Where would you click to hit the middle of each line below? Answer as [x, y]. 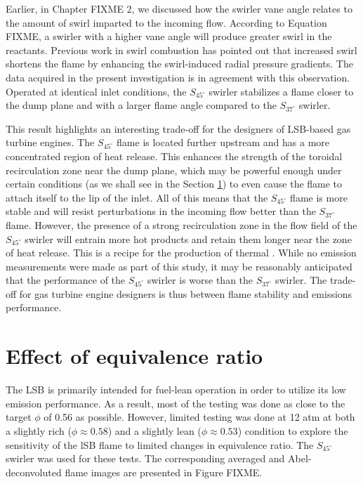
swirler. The [301, 280]
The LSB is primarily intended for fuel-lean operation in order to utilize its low [176, 390]
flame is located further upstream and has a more [223, 142]
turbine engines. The [50, 142]
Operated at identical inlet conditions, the [96, 91]
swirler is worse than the [200, 280]
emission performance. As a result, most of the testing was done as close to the [176, 403]
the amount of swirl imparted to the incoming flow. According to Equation [166, 22]
